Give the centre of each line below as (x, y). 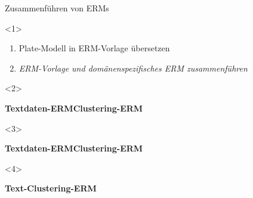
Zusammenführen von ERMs (57, 8)
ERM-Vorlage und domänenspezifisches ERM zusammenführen (133, 68)
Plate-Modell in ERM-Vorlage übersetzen (94, 48)
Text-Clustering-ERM (51, 188)
